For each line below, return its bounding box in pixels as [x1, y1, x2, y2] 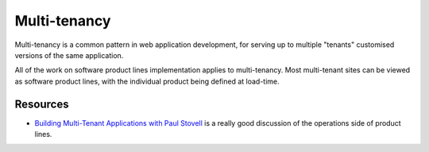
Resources [14, 97, 69, 111]
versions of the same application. [14, 50, 124, 60]
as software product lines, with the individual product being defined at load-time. [14, 76, 280, 86]
